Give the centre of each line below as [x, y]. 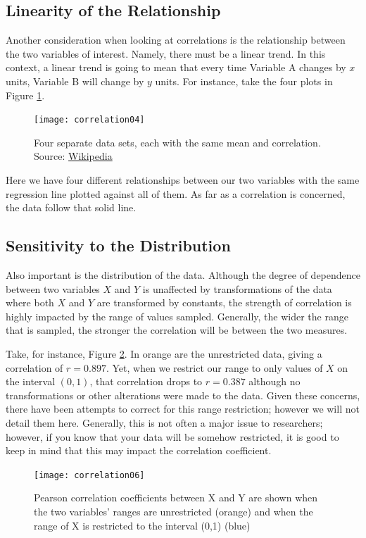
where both [30, 302]
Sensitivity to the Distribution [118, 245]
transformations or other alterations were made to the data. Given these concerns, [183, 395]
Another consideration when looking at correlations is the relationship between [176, 40]
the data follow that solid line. [71, 207]
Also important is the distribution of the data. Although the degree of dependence [183, 275]
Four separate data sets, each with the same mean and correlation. [177, 142]
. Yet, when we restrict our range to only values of [214, 367]
